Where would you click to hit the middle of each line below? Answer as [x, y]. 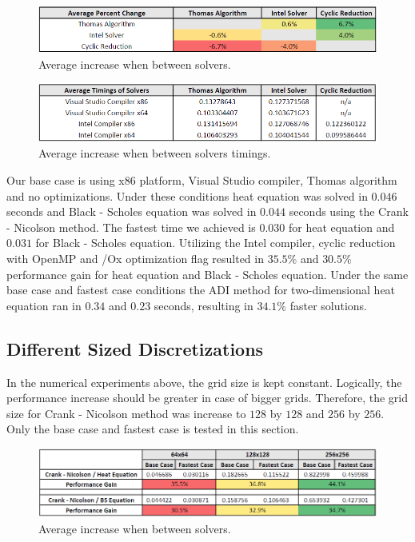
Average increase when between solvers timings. [155, 153]
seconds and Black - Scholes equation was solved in [132, 211]
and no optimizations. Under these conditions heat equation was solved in [187, 195]
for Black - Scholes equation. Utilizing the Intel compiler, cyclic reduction [215, 243]
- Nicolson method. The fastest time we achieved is [131, 227]
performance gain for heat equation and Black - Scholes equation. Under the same [207, 274]
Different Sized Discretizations [135, 348]
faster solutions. [329, 305]
